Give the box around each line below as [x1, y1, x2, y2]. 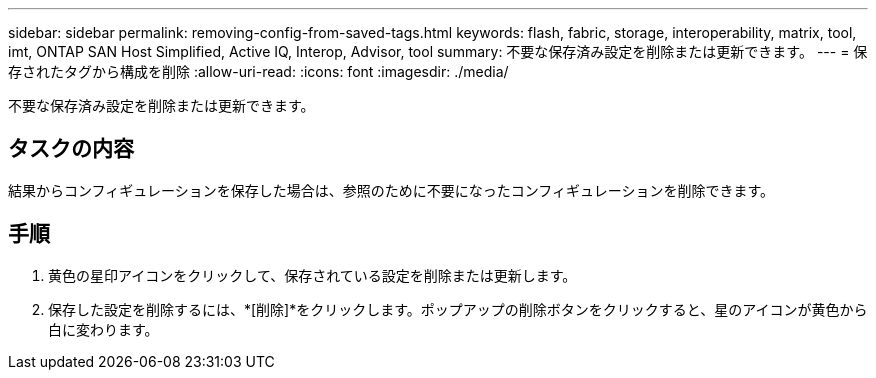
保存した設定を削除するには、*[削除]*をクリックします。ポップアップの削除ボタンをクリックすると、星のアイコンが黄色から [48, 300, 868, 318]
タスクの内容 [8, 136, 134, 162]
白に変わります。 [48, 320, 159, 338]
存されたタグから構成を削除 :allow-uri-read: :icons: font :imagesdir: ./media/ [8, 63, 509, 80]
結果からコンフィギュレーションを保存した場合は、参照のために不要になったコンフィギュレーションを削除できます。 [8, 181, 775, 199]
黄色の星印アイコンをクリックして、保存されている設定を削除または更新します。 [48, 266, 577, 284]
